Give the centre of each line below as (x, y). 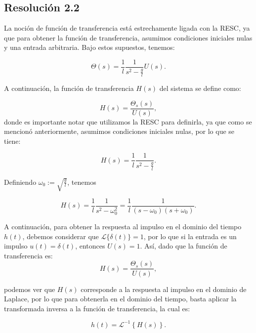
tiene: (12, 141)
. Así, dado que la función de (184, 246)
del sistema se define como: (200, 88)
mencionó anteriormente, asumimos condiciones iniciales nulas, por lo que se (119, 131)
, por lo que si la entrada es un (190, 236)
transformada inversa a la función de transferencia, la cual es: (97, 308)
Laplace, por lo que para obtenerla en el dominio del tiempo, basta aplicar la (120, 299)
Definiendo (20, 182)
